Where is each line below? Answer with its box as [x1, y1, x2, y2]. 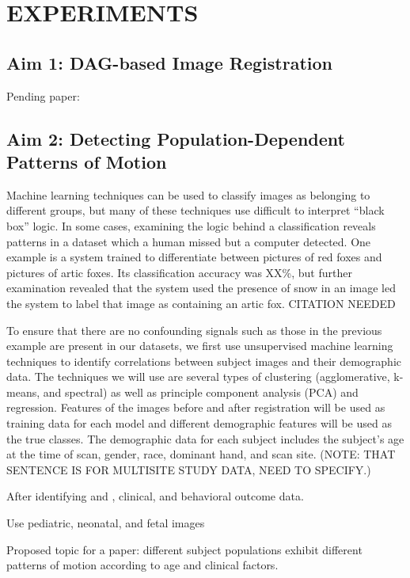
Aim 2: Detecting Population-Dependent [6, 126, 345, 150]
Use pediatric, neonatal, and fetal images [6, 515, 205, 531]
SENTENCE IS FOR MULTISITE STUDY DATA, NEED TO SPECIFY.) [6, 461, 371, 477]
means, [6, 383, 40, 400]
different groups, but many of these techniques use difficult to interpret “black [6, 202, 385, 219]
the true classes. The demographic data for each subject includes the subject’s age [6, 430, 404, 447]
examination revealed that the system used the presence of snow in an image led [6, 279, 396, 296]
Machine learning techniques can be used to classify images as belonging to [6, 186, 370, 203]
